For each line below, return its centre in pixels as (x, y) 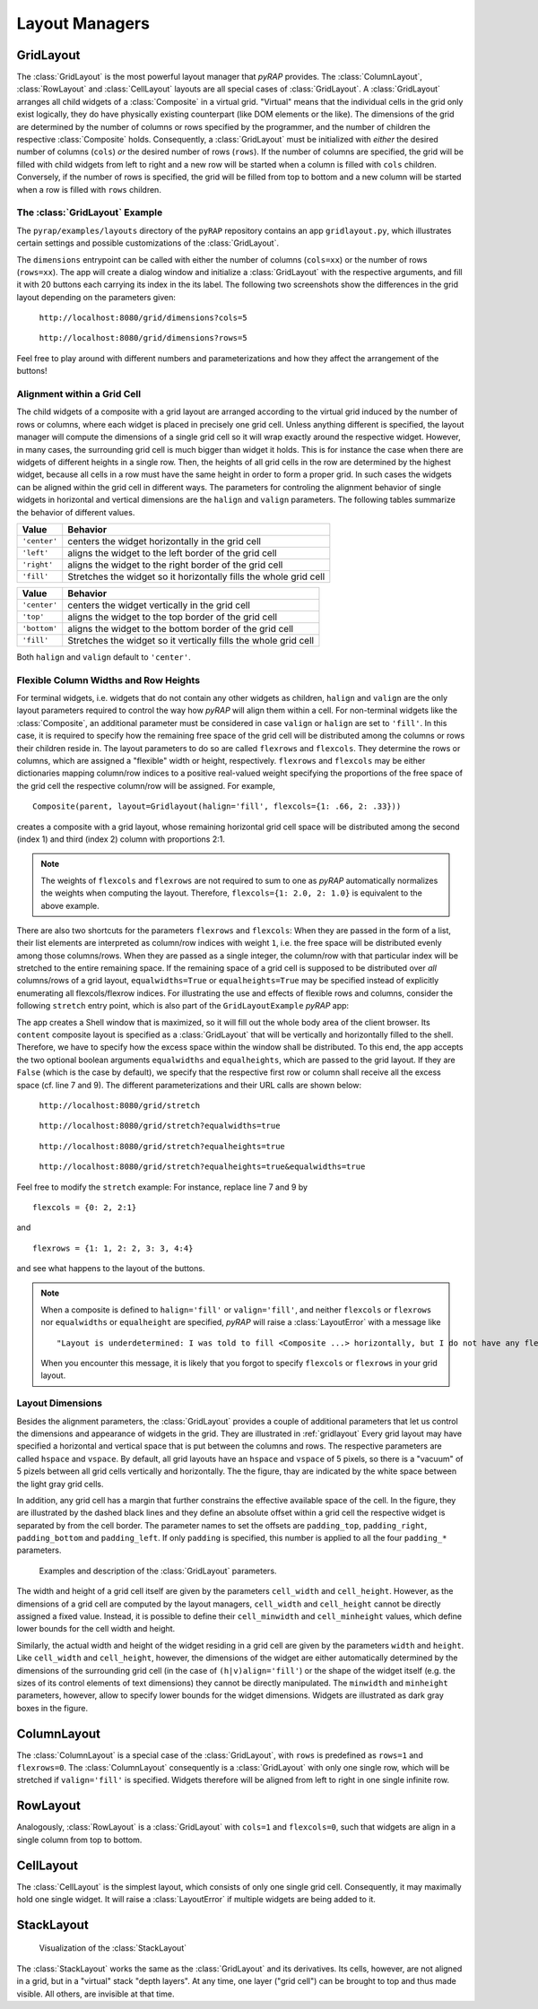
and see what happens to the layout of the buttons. (111, 1269)
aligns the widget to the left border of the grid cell (172, 553)
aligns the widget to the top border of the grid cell (173, 617)
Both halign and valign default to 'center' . (104, 657)
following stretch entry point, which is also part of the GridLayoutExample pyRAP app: (183, 1006)
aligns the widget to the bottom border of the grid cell (181, 628)
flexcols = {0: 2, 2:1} (85, 1207)
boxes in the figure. (52, 1708)
